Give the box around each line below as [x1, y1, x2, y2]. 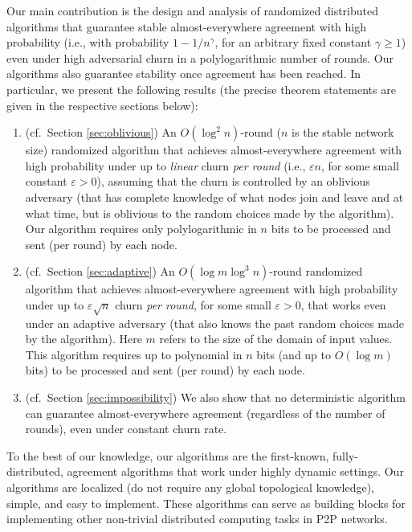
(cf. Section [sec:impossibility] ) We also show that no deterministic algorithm [25, 389, 406, 406]
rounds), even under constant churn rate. [25, 420, 227, 437]
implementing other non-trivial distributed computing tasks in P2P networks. [6, 510, 388, 527]
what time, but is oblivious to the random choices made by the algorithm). [25, 204, 394, 221]
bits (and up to [256, 346, 332, 362]
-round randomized [269, 263, 363, 280]
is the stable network [292, 124, 394, 141]
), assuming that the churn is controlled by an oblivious [96, 173, 370, 190]
